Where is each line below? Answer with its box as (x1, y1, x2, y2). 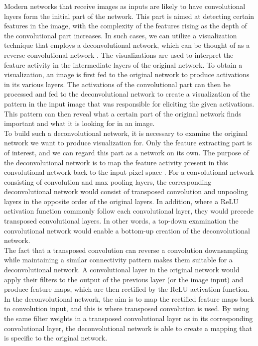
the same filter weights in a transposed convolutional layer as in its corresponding (4, 313, 253, 323)
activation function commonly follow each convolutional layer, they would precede (4, 206, 254, 216)
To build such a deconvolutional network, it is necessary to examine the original (4, 127, 248, 138)
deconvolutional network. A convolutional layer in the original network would (4, 264, 240, 275)
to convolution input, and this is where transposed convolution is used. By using (4, 303, 250, 314)
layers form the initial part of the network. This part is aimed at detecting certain (4, 10, 255, 21)
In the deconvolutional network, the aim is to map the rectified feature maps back (4, 293, 254, 304)
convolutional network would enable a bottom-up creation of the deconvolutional (4, 225, 251, 235)
